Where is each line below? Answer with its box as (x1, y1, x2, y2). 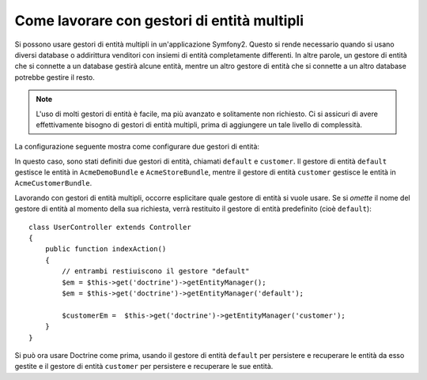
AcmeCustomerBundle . (14, 179, 93, 188)
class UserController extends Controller (28, 222, 191, 231)
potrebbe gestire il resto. (14, 72, 95, 82)
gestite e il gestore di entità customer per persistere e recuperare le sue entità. (14, 362, 274, 371)
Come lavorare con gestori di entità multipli (14, 12, 304, 29)
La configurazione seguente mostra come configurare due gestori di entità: (14, 142, 260, 152)
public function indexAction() (44, 245, 167, 254)
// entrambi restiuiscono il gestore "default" (62, 267, 250, 276)
